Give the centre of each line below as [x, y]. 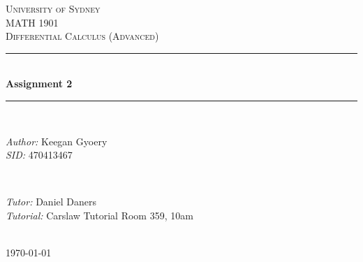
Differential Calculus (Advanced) [82, 36]
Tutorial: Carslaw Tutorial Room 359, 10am [99, 215]
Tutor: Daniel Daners [51, 202]
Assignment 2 [39, 83]
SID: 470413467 [39, 155]
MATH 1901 [32, 22]
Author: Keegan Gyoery [57, 141]
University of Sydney [53, 8]
